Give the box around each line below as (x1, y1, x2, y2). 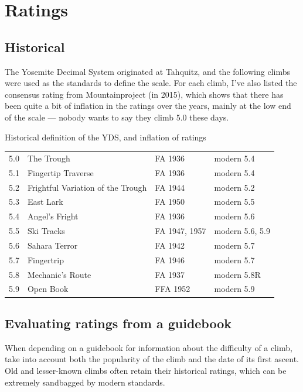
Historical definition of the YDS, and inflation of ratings (5, 130, 206, 143)
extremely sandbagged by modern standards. (5, 376, 165, 388)
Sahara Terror (27, 239, 78, 251)
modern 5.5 (214, 195, 255, 208)
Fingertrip (27, 253, 64, 266)
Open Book (27, 283, 69, 295)
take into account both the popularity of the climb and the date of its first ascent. (5, 353, 299, 365)
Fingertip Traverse (27, 166, 94, 178)
